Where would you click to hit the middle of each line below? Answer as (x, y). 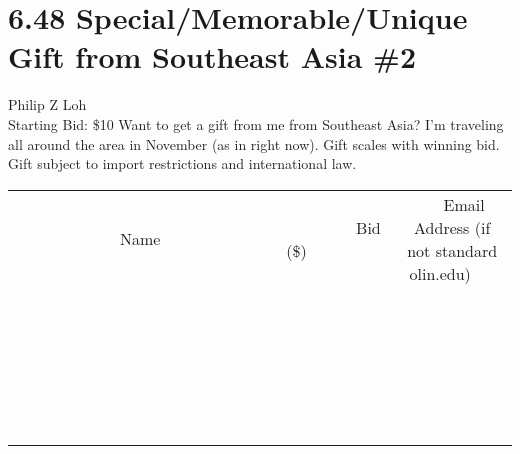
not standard (452, 250)
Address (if (452, 227)
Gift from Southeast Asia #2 (212, 56)
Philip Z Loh (47, 104)
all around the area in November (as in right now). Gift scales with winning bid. (254, 143)
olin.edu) (440, 273)
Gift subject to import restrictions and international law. (182, 163)
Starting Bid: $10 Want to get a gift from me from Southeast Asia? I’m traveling (256, 123)
